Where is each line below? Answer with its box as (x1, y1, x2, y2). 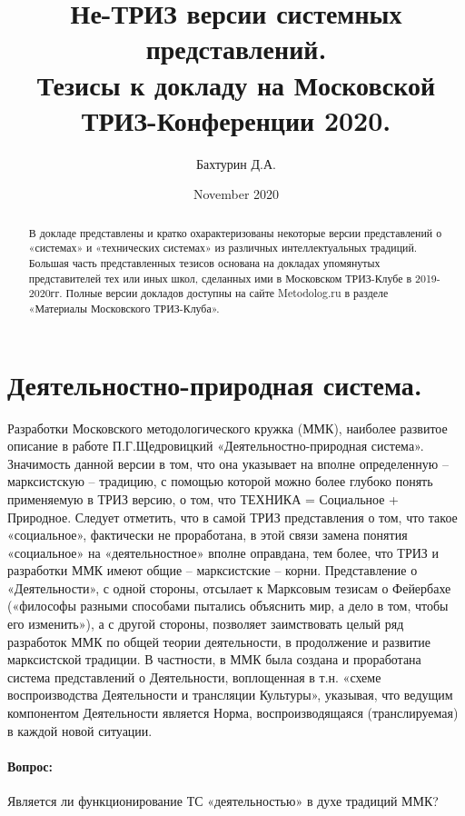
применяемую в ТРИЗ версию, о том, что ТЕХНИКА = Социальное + (7, 489, 399, 508)
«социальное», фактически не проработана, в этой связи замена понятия (7, 525, 408, 544)
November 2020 (193, 184, 280, 204)
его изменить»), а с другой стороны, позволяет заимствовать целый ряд (7, 614, 404, 633)
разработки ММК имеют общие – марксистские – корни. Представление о (7, 561, 418, 580)
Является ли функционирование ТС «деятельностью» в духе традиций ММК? (7, 791, 439, 811)
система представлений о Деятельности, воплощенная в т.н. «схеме (7, 667, 381, 686)
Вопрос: (7, 756, 53, 775)
